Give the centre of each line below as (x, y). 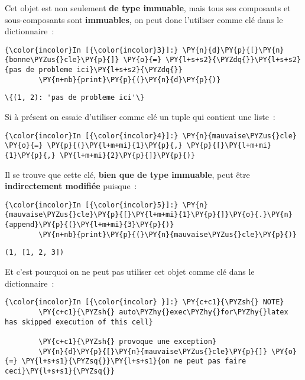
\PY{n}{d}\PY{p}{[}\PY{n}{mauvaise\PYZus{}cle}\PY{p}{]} (153, 351)
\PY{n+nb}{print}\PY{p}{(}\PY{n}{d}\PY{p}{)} (130, 79)
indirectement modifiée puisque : (71, 186)
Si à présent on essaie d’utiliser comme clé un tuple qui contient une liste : (140, 117)
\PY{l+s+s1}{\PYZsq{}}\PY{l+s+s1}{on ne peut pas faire (134, 361)
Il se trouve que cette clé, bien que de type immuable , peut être (127, 174)
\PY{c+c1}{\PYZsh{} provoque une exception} (127, 341)
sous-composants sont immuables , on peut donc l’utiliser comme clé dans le (144, 19)
